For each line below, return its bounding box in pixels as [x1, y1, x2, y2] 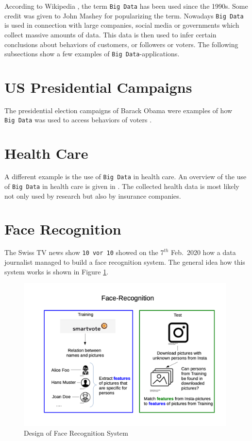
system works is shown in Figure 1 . [4, 266, 109, 276]
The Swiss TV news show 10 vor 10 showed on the [4, 247, 158, 257]
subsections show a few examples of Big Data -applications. [4, 49, 180, 59]
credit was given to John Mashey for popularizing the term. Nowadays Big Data [4, 10, 244, 20]
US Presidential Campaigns [4, 77, 192, 97]
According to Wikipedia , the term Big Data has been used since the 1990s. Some [4, 1, 248, 11]
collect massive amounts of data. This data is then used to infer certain [4, 29, 217, 39]
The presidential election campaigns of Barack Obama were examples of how [4, 105, 233, 115]
